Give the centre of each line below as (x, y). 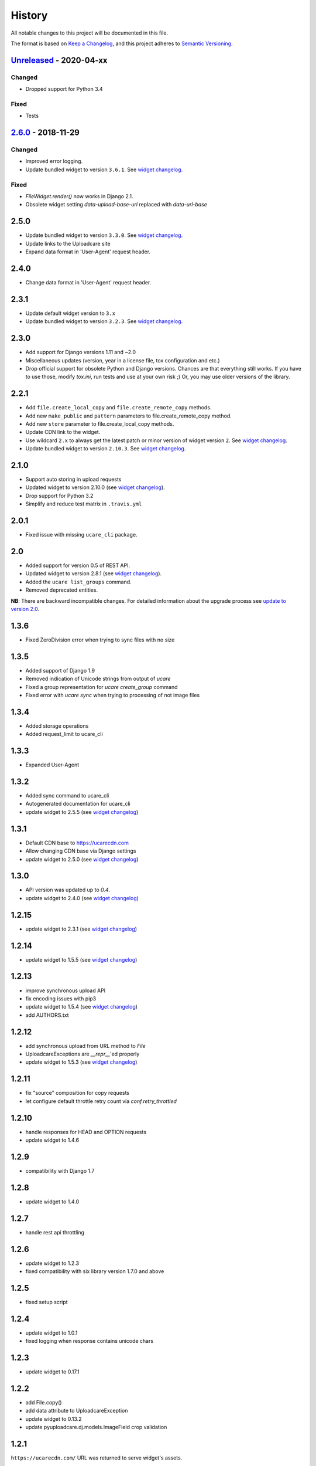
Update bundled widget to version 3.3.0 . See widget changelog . (104, 235)
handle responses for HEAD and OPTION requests (86, 1132)
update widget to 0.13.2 (54, 1419)
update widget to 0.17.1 (52, 1372)
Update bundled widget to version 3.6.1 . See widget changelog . (104, 169)
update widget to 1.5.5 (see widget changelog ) (81, 959)
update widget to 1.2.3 (52, 1263)
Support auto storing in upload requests (73, 479)
